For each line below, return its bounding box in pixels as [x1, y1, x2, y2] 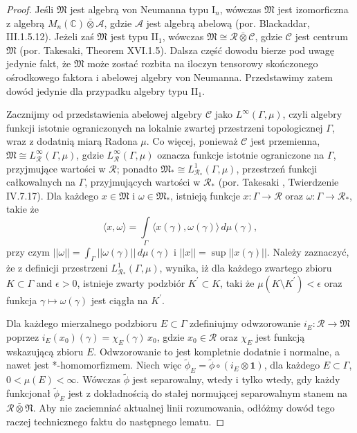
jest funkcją [255, 329, 305, 344]
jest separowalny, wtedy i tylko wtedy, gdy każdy [132, 372, 340, 387]
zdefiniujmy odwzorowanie [190, 316, 301, 330]
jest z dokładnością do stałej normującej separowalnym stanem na [68, 386, 347, 400]
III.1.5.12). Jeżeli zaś [6, 29, 94, 44]
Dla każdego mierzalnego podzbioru [6, 316, 158, 330]
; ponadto [116, 161, 158, 175]
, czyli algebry [282, 107, 342, 121]
